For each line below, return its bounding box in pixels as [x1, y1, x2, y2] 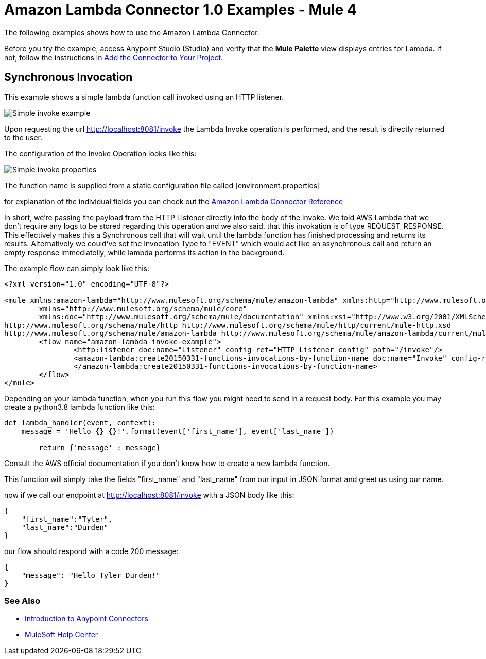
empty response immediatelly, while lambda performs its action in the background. [4, 247, 285, 257]
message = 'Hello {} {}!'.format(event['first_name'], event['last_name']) [21, 426, 334, 435]
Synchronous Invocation [4, 70, 133, 84]
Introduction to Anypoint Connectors [25, 614, 148, 624]
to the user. [4, 133, 42, 142]
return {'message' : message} [39, 443, 161, 452]
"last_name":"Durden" [21, 523, 109, 531]
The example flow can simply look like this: [4, 263, 150, 273]
